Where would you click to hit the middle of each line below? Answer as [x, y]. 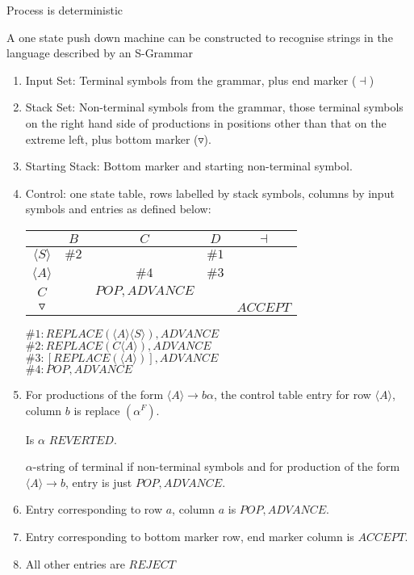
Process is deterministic [65, 10]
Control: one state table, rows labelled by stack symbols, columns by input [210, 193]
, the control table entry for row [292, 394]
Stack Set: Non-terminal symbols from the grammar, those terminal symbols [214, 107]
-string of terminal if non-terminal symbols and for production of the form [216, 466]
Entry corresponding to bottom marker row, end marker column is [190, 536]
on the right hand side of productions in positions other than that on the [206, 122]
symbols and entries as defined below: [118, 209]
